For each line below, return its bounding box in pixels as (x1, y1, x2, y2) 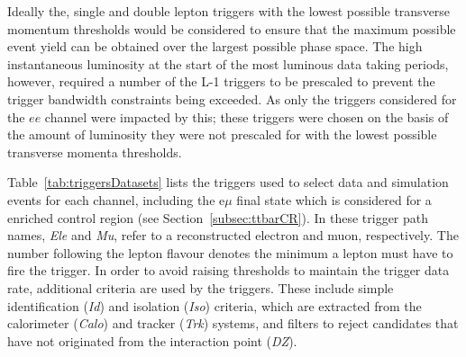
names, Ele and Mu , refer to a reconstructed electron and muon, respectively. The (7, 226, 459, 245)
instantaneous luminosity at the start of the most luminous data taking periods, (7, 54, 449, 73)
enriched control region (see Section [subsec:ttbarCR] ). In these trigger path (7, 208, 429, 227)
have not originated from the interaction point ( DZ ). (7, 331, 297, 350)
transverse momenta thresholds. (7, 142, 182, 161)
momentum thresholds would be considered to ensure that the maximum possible (7, 19, 456, 38)
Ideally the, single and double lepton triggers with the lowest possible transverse (7, 2, 451, 20)
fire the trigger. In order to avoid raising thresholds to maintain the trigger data (7, 261, 450, 280)
